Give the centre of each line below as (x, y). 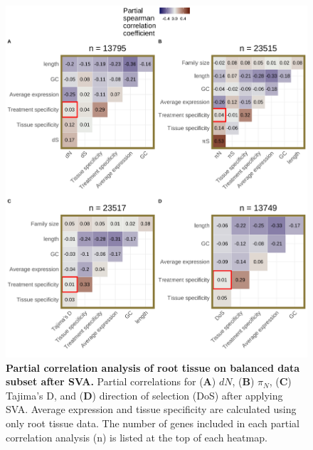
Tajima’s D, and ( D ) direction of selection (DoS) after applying (144, 395)
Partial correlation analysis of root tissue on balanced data (153, 367)
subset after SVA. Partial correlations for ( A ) (111, 381)
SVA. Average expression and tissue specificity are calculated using (151, 409)
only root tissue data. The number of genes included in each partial (153, 423)
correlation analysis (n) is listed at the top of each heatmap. (137, 437)
